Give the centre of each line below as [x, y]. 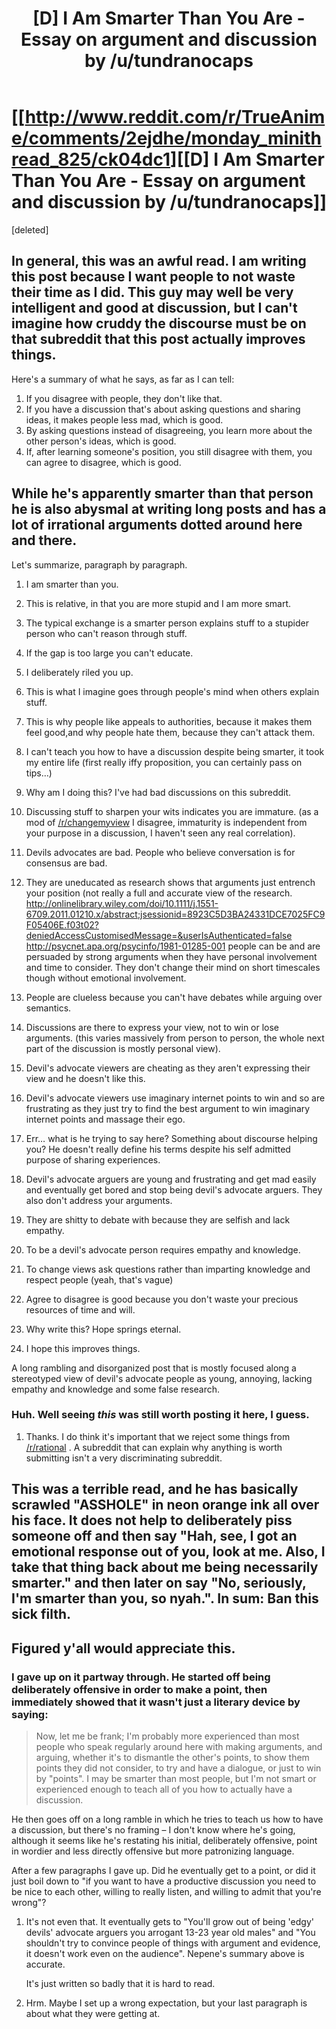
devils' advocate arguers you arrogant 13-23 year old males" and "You [170, 1932]
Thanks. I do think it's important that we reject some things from [158, 1436]
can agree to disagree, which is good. [103, 462]
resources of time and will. [80, 1309]
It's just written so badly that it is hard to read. [120, 1983]
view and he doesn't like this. [85, 1078]
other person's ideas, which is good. [101, 441]
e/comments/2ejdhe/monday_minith [166, 138]
